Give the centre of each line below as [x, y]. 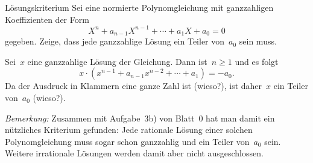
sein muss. [258, 41]
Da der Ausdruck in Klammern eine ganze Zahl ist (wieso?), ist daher [134, 86]
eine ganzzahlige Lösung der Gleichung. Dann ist [117, 61]
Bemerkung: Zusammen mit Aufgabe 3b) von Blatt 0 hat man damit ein [140, 118]
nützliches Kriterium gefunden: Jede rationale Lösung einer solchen [129, 130]
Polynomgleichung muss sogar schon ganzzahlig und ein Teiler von [127, 141]
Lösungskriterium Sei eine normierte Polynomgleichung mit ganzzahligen [139, 7]
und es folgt [257, 61]
